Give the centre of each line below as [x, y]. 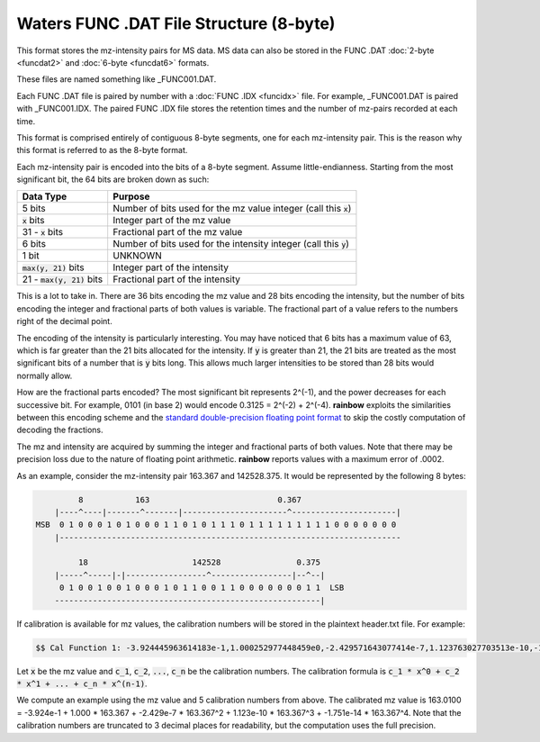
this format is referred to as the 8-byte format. [102, 150]
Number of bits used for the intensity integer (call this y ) [231, 244]
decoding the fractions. [60, 430]
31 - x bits [43, 232]
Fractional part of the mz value [178, 232]
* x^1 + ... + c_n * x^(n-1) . [82, 683]
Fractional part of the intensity [176, 279]
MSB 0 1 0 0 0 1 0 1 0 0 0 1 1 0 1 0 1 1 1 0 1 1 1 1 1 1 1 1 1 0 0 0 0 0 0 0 [216, 525]
